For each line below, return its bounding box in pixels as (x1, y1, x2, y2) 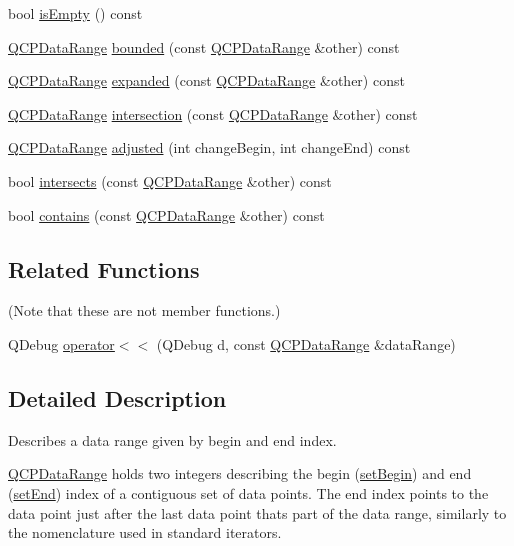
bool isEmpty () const (8, 3, 143, 23)
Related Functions (8, 253, 200, 284)
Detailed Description (8, 382, 227, 413)
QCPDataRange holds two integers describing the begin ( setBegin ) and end (8, 463, 472, 484)
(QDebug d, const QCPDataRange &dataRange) (156, 333, 456, 354)
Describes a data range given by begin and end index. (8, 429, 337, 450)
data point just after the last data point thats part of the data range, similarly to (8, 502, 507, 523)
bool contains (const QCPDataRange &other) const (8, 204, 325, 225)
